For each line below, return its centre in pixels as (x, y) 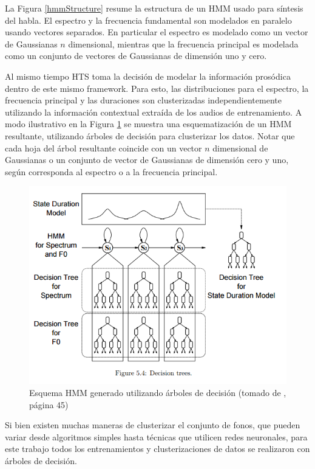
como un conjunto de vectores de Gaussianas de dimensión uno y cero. (136, 56)
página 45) (49, 404)
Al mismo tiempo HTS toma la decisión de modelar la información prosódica (148, 76)
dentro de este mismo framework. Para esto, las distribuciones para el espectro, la (157, 88)
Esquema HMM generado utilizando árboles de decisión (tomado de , (158, 392)
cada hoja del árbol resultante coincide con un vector (103, 148)
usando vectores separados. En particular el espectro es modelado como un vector (157, 32)
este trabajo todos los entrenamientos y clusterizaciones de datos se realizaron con (157, 449)
